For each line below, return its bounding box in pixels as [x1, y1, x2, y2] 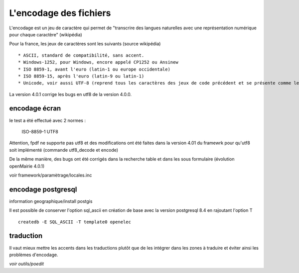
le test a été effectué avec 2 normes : [9, 117, 86, 123]
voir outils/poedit [9, 261, 44, 267]
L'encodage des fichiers [9, 7, 111, 18]
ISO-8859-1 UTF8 [21, 128, 58, 134]
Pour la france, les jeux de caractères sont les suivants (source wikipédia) [9, 41, 161, 47]
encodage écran [9, 104, 61, 113]
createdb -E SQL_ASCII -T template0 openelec [18, 219, 132, 225]
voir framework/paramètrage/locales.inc [9, 172, 92, 178]
